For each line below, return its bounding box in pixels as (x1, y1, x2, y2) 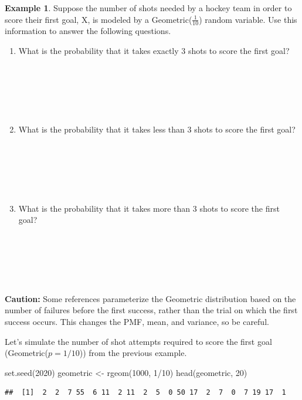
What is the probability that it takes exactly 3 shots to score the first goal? (18, 45, 290, 57)
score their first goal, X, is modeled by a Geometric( (5, 13, 192, 25)
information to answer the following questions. (5, 25, 171, 37)
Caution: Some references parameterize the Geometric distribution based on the (5, 292, 296, 304)
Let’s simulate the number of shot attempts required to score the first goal (5, 335, 272, 347)
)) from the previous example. (79, 347, 187, 359)
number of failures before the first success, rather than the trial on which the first (5, 304, 298, 316)
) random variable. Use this (199, 13, 297, 25)
